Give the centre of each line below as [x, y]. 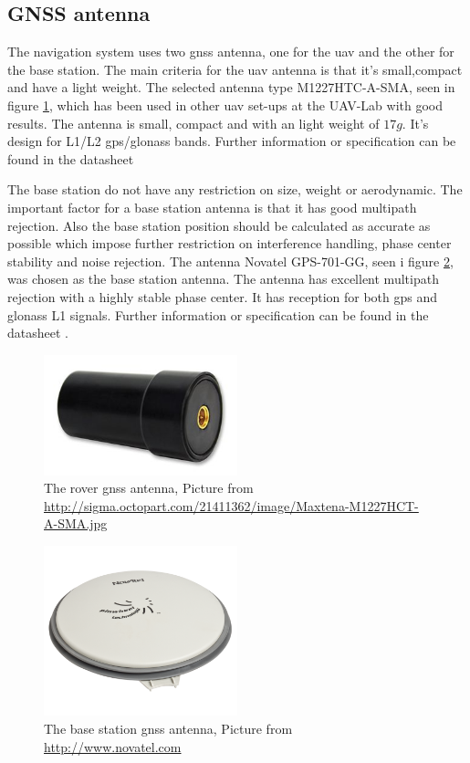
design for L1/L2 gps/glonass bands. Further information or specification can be [232, 141]
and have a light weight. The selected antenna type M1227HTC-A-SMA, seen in [231, 87]
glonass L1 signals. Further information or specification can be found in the [218, 314]
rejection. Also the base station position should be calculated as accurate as [219, 225]
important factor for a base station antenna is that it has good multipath [212, 207]
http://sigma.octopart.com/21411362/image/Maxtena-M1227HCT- [231, 505]
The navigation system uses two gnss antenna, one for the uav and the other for [231, 52]
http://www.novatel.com [113, 746]
